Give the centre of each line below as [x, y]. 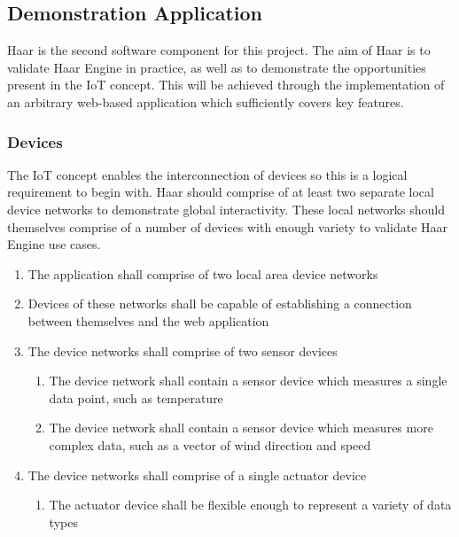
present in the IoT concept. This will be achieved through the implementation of [226, 85]
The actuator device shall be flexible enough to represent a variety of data [250, 505]
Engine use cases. [54, 244]
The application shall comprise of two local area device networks [203, 273]
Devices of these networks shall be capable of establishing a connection [220, 304]
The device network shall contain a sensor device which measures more [241, 428]
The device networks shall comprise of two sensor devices [183, 350]
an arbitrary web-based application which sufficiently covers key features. [206, 101]
